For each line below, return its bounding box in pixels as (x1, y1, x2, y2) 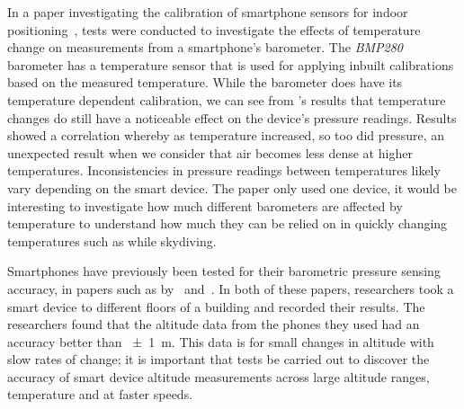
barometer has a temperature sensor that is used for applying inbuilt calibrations (7, 55, 454, 74)
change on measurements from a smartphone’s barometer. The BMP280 (7, 38, 403, 57)
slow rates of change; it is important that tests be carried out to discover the (7, 350, 430, 369)
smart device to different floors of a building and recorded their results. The (7, 297, 425, 316)
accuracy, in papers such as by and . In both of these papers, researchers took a (7, 279, 454, 298)
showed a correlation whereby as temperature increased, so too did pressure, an (7, 126, 445, 145)
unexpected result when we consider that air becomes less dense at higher (7, 143, 413, 162)
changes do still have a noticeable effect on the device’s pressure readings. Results (7, 108, 457, 127)
